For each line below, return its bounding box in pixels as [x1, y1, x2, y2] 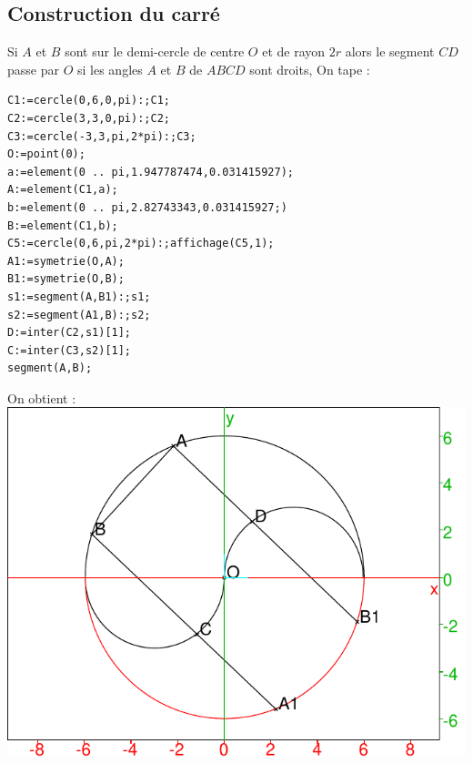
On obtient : [7, 388, 76, 407]
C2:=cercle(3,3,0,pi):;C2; [7, 111, 170, 125]
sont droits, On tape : [249, 59, 370, 78]
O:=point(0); [7, 148, 86, 161]
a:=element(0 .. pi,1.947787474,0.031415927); [7, 165, 294, 178]
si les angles [76, 59, 143, 78]
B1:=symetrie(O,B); [7, 272, 125, 286]
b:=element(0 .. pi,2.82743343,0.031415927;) [7, 200, 287, 214]
